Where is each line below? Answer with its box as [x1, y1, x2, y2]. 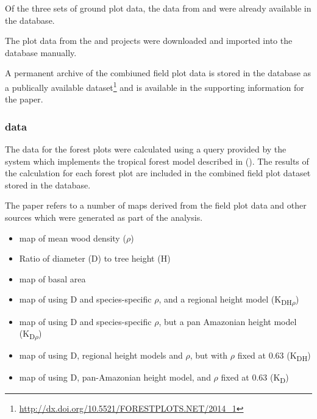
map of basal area [19, 272, 86, 285]
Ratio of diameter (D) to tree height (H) [19, 252, 171, 265]
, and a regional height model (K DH [158, 293, 292, 307]
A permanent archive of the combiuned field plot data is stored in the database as [5, 66, 312, 79]
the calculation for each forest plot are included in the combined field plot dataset [5, 167, 311, 179]
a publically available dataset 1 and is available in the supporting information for [5, 79, 304, 93]
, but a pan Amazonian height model [158, 315, 297, 328]
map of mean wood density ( [19, 231, 126, 244]
